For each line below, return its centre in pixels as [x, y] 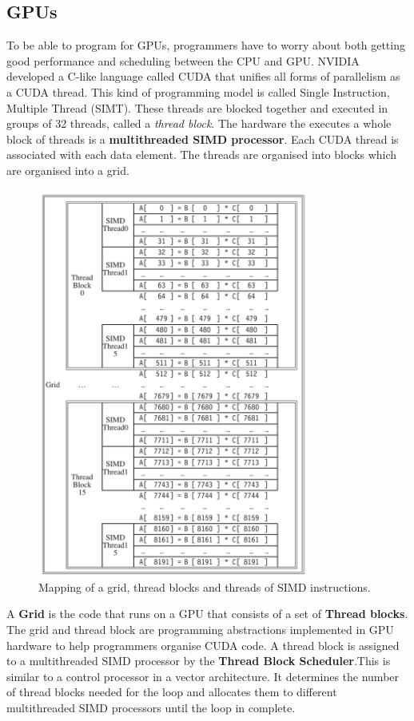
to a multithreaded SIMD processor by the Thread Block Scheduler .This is [199, 661]
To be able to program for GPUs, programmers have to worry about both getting [206, 45]
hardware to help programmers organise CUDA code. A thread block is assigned [203, 645]
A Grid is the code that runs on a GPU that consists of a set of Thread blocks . [207, 614]
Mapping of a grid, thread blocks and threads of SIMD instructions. [205, 586]
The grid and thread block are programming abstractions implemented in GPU [200, 630]
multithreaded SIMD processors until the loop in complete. [151, 708]
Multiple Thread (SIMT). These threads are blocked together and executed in [197, 107]
